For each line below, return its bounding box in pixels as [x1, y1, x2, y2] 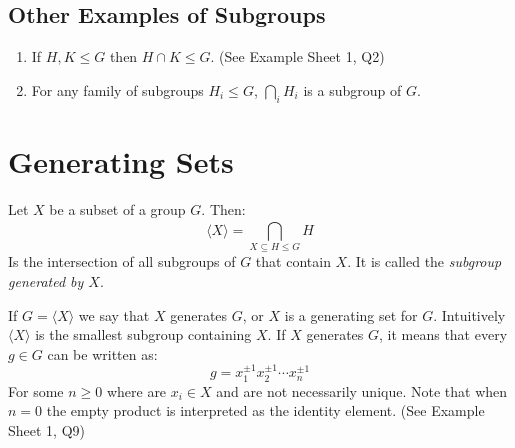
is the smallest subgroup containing [35, 324, 252, 345]
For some [8, 380, 64, 401]
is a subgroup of [303, 79, 402, 100]
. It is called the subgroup [347, 251, 502, 272]
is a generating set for [284, 304, 418, 325]
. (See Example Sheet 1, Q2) [210, 46, 385, 67]
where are [106, 380, 167, 401]
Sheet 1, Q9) [8, 419, 85, 440]
